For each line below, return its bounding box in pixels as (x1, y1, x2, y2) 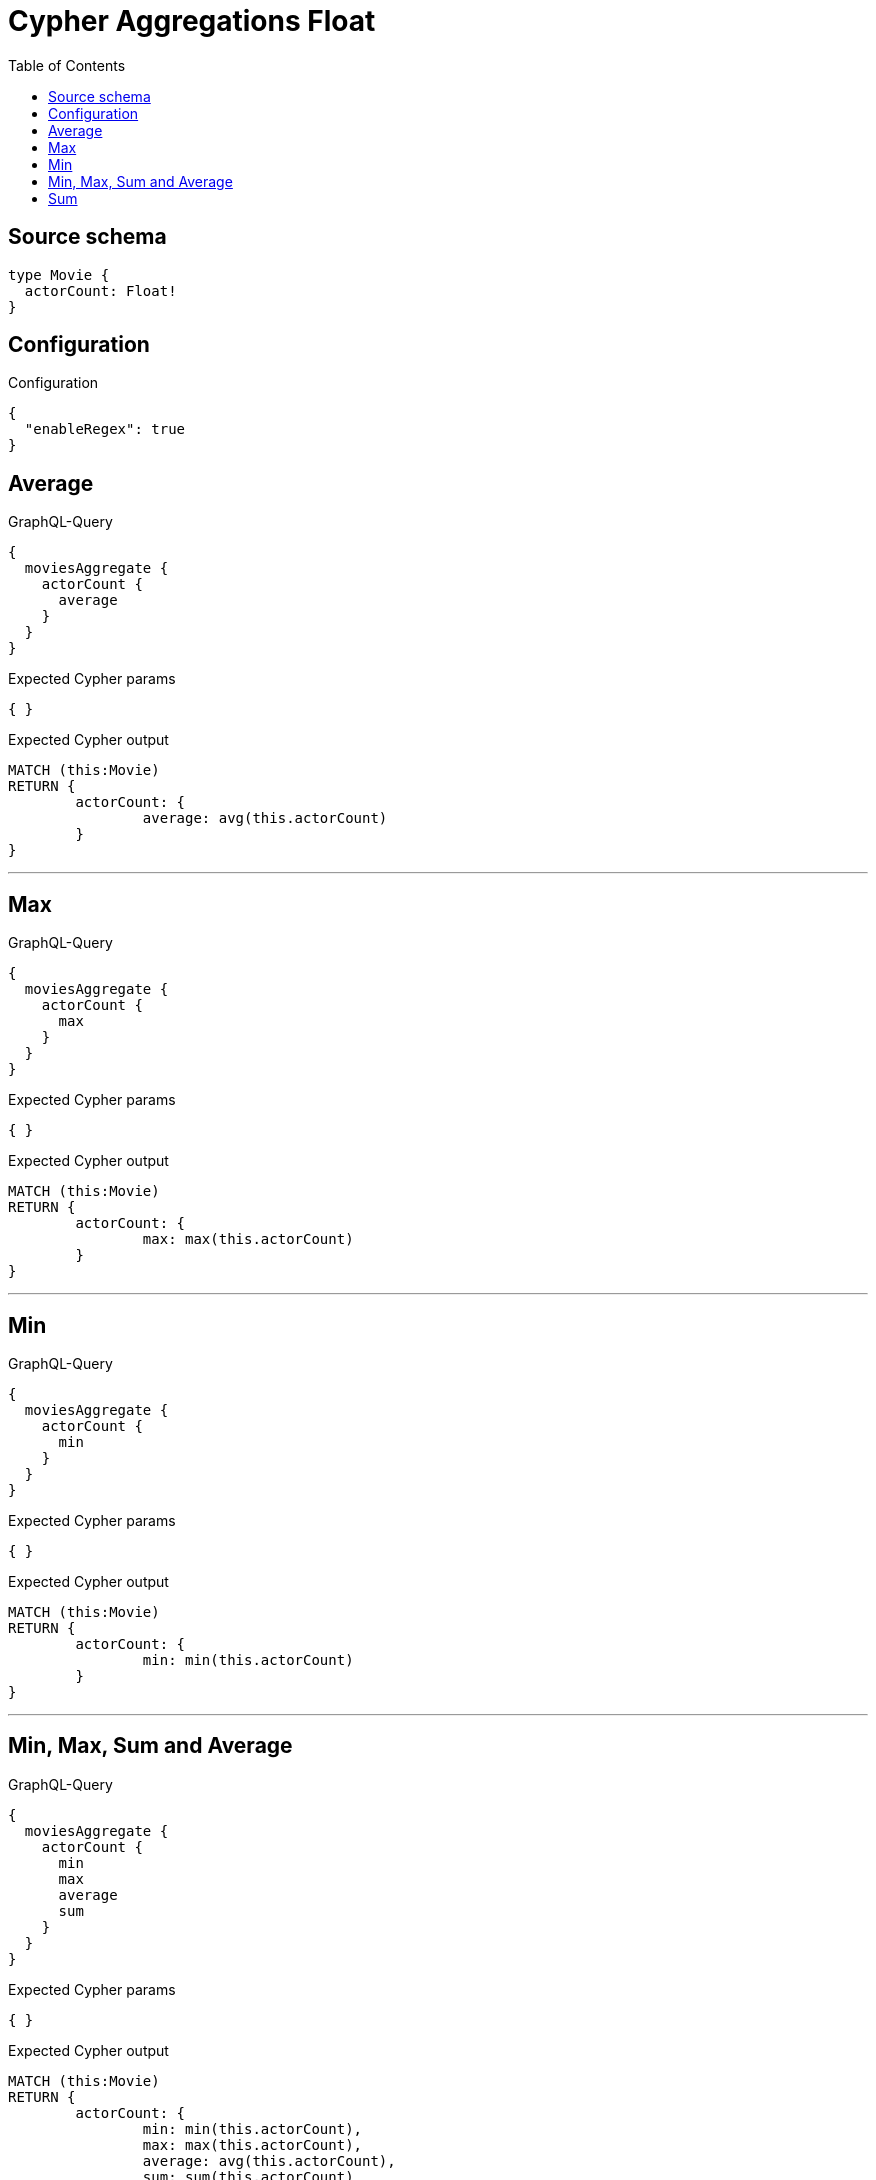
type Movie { (8, 266, 110, 283)
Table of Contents (8, 56, 126, 74)
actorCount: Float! (24, 282, 177, 299)
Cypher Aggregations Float (8, 4, 376, 38)
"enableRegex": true (24, 421, 186, 438)
